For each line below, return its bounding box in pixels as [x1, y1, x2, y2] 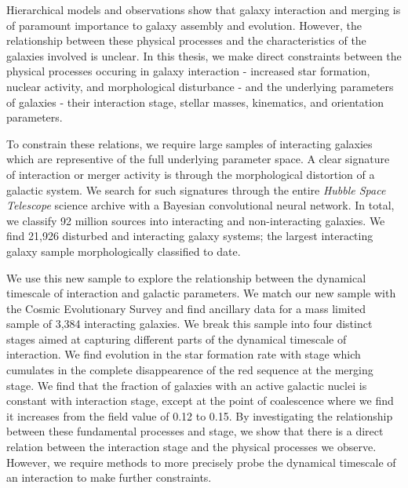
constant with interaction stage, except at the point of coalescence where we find [6, 392, 394, 409]
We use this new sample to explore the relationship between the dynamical [6, 269, 366, 286]
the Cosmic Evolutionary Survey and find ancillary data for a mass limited [6, 300, 366, 316]
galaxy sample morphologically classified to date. [6, 242, 241, 259]
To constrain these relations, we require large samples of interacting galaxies [6, 135, 373, 151]
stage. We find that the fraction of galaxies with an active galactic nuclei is [6, 377, 367, 393]
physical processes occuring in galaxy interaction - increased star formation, [6, 63, 370, 79]
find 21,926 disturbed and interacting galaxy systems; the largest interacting [6, 228, 373, 244]
